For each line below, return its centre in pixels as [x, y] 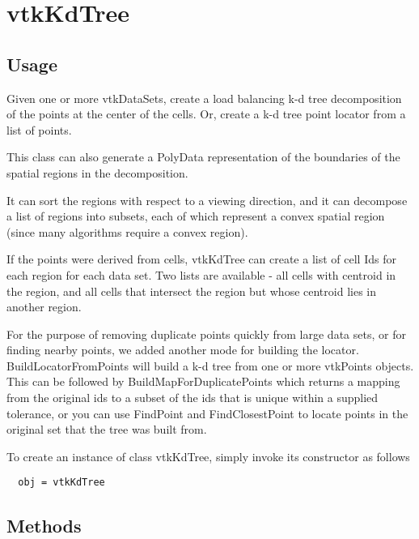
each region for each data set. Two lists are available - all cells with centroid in [201, 274]
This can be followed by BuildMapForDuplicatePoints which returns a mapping [203, 381]
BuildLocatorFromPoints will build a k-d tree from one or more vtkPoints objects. [210, 365]
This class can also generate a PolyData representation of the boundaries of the [203, 157]
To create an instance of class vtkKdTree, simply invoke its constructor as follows [208, 456]
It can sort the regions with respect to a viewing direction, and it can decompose [207, 200]
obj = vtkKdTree [61, 483]
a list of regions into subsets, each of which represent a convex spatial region [196, 216]
